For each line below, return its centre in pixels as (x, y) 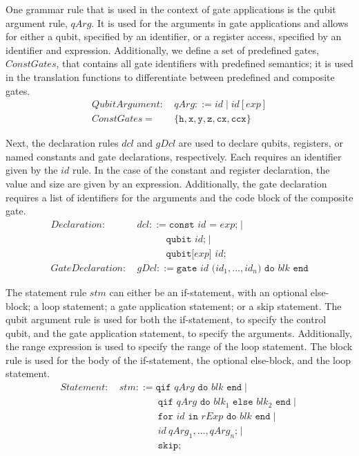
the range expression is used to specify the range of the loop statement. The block (179, 346)
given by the (32, 170)
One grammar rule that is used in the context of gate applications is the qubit (171, 9)
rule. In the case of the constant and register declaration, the (201, 170)
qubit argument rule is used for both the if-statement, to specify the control (166, 319)
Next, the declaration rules (62, 143)
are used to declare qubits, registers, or (261, 143)
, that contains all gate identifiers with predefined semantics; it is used (205, 63)
